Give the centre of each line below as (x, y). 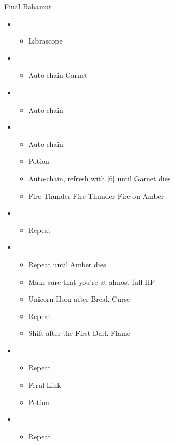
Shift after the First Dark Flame (79, 333)
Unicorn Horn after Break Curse (79, 299)
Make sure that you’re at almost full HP (92, 281)
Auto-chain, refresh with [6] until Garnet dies (100, 178)
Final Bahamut (28, 6)
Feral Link (45, 385)
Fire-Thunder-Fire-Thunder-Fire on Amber (96, 195)
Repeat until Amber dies (67, 264)
